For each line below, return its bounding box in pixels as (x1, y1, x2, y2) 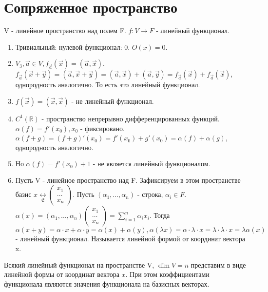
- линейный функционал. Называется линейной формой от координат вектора (15, 234, 245, 244)
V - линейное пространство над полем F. (4, 25, 126, 36)
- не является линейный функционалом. (93, 158, 211, 169)
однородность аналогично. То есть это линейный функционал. (15, 79, 200, 90)
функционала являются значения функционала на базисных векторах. (4, 278, 210, 289)
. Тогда (149, 210, 170, 220)
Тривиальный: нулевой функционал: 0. (15, 41, 130, 52)
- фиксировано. (80, 123, 125, 133)
